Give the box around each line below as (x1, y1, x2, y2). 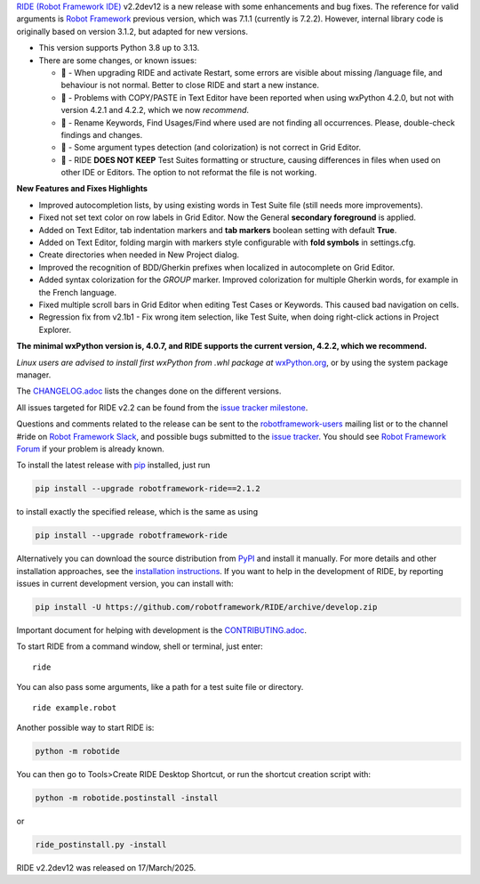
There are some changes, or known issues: (38, 54, 197, 66)
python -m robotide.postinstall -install (35, 792, 219, 803)
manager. (16, 369, 52, 380)
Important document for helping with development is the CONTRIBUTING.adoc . (16, 624, 307, 636)
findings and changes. (60, 129, 143, 140)
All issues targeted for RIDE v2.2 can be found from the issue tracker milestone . (16, 401, 308, 413)
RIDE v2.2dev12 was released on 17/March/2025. (16, 862, 196, 872)
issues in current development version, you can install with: (16, 579, 234, 588)
